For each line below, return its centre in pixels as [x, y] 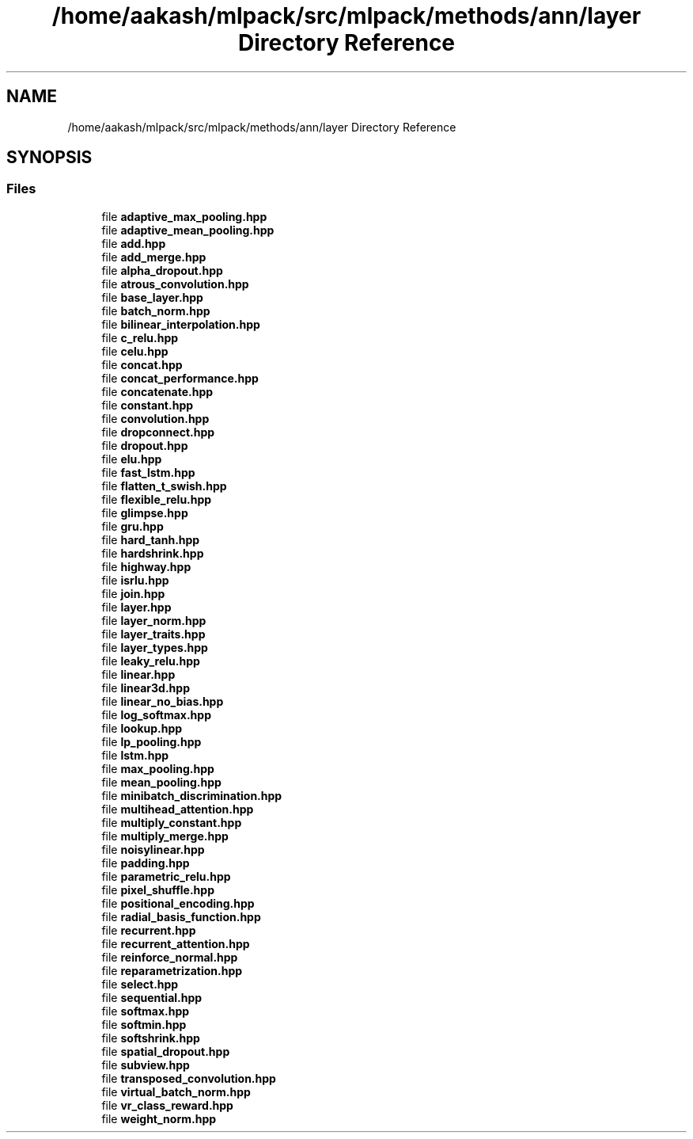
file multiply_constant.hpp [172, 822]
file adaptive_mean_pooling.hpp [188, 230]
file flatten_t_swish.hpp [164, 486]
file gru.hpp [133, 526]
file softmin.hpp [144, 1024]
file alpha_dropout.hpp [162, 270]
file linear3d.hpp [146, 688]
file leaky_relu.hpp [151, 661]
